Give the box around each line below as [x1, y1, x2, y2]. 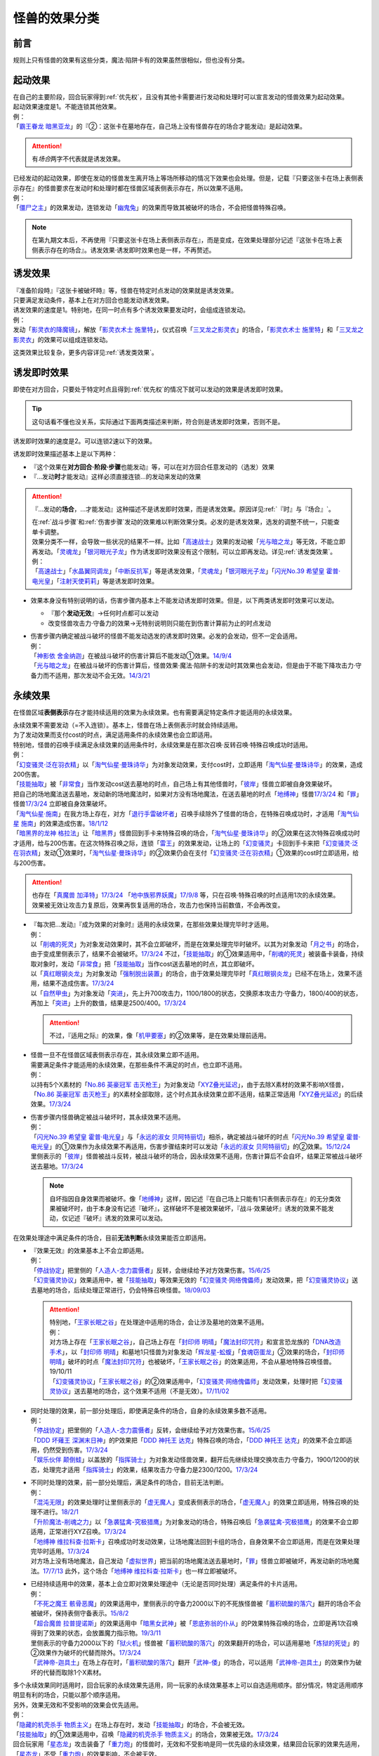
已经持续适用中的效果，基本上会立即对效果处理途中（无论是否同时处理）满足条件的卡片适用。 [30, 1580, 301, 1588]
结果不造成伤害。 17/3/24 [42, 979, 114, 988]
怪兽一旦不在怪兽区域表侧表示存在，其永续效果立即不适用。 [30, 1051, 203, 1059]
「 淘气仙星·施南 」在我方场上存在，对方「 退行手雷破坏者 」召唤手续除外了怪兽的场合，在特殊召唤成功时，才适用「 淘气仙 [13, 809, 359, 818]
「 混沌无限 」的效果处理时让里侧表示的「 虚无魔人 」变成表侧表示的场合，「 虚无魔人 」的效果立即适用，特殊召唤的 [30, 1498, 354, 1507]
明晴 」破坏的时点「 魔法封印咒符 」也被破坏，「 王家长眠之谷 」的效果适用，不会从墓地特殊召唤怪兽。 [49, 1357, 335, 1365]
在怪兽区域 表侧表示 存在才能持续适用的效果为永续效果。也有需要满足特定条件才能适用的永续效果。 [13, 708, 296, 716]
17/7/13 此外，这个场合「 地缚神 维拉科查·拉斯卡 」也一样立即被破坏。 [43, 1566, 241, 1575]
